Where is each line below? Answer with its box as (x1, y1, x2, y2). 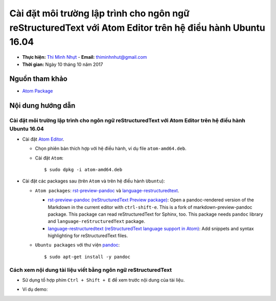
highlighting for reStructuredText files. (48, 233, 128, 239)
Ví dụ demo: (22, 286, 48, 292)
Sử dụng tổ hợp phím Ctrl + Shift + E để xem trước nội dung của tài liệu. (22, 277, 185, 283)
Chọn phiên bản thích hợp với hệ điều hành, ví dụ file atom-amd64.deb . (35, 146, 187, 152)
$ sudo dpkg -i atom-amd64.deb (44, 167, 123, 172)
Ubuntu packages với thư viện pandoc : (35, 242, 120, 248)
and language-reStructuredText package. (48, 218, 146, 224)
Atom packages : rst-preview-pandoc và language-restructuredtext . (35, 187, 179, 194)
